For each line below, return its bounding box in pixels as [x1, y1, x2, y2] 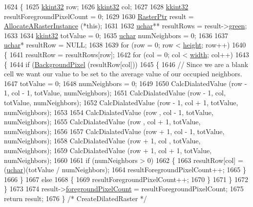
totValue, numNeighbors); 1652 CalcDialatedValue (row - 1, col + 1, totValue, [4, 97, 238, 107]
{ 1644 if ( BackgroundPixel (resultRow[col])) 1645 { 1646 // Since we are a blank [4, 59, 249, 69]
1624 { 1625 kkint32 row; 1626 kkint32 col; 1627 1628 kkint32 [4, 1, 189, 11]
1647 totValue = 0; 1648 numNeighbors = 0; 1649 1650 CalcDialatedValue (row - [4, 78, 247, 88]
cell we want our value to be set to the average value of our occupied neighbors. [4, 69, 242, 79]
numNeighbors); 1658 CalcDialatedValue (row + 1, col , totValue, [4, 136, 201, 146]
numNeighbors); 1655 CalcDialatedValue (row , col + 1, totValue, [4, 116, 201, 127]
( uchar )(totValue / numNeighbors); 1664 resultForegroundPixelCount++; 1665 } [4, 164, 246, 175]
